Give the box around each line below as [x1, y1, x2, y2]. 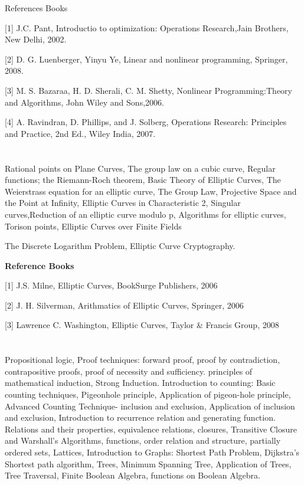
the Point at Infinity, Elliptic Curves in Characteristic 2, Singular [5, 196, 241, 209]
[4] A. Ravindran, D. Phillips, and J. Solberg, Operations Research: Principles [5, 116, 287, 128]
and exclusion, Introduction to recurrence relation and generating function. [5, 411, 276, 424]
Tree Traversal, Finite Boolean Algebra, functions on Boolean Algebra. [5, 469, 261, 481]
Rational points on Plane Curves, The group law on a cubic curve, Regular [5, 162, 276, 174]
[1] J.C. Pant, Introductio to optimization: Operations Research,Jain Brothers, [5, 21, 289, 34]
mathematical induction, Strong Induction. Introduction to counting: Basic [5, 376, 276, 389]
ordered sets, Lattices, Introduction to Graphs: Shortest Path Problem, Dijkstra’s [5, 446, 300, 458]
